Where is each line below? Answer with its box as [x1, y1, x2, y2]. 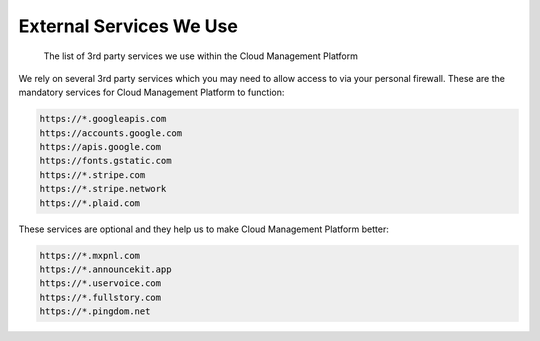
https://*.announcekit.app [39, 264, 172, 275]
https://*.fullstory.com [39, 291, 162, 303]
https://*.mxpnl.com [39, 250, 140, 261]
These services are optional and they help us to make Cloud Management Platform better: [18, 223, 389, 235]
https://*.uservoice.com [39, 278, 162, 289]
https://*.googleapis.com [39, 113, 167, 125]
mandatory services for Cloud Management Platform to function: [18, 86, 285, 99]
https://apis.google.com [39, 141, 162, 153]
